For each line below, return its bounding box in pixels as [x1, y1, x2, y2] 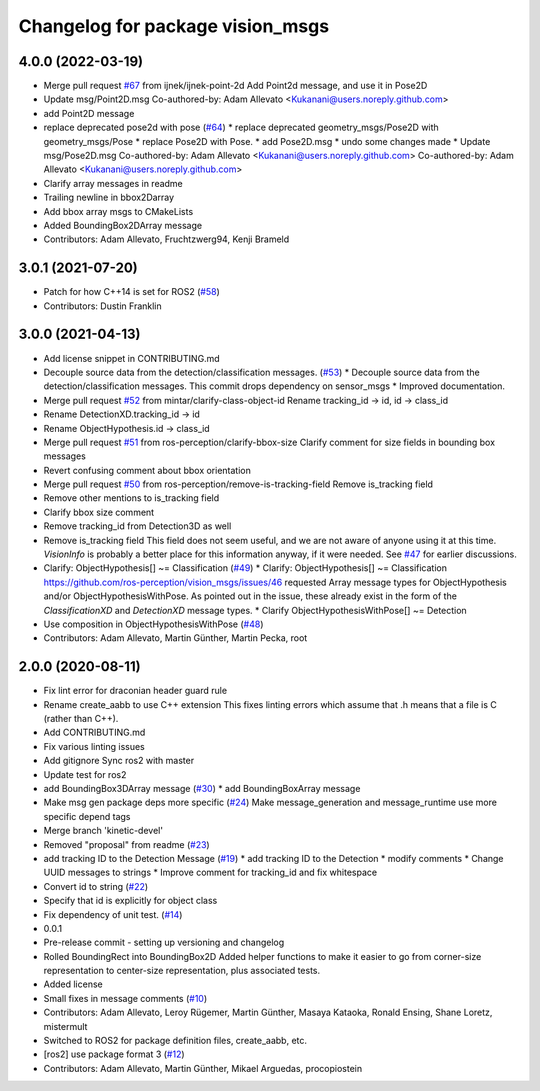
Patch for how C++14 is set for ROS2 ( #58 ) [43, 286, 220, 298]
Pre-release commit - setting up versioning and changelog [43, 936, 285, 949]
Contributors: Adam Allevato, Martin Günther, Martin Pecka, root [43, 632, 308, 644]
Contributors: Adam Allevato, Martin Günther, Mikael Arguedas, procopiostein [43, 1062, 363, 1074]
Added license [43, 978, 104, 990]
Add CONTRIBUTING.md [43, 726, 146, 739]
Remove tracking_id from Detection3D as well [43, 520, 232, 532]
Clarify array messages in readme [43, 177, 184, 189]
